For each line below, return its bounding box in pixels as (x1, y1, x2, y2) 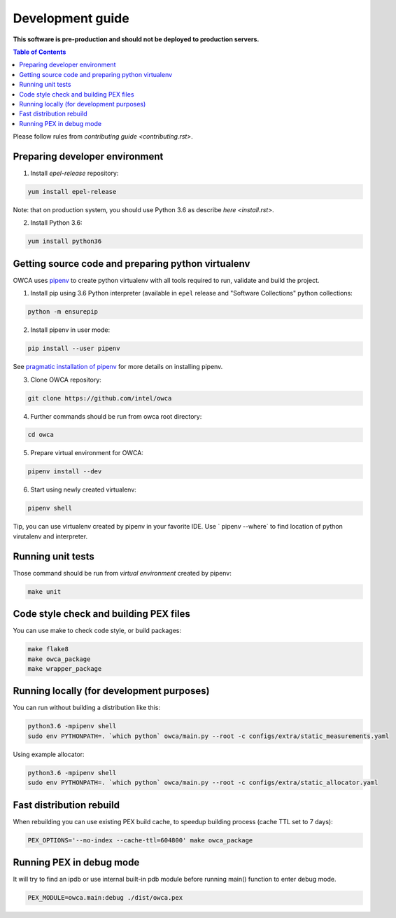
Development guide (13, 11, 129, 26)
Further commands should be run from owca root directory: (30, 412, 202, 420)
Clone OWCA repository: (30, 375, 101, 384)
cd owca (27, 431, 54, 439)
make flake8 (27, 645, 69, 653)
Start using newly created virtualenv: (30, 485, 136, 494)
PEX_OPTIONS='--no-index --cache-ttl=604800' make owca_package (27, 836, 253, 844)
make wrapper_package (27, 665, 102, 672)
